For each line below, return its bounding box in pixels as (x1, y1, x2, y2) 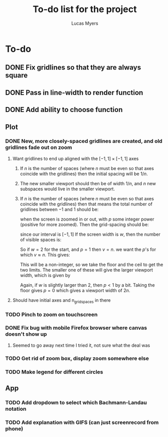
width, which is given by (20, 272, 71, 278)
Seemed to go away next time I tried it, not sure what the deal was (12, 342, 150, 348)
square (5, 71, 28, 80)
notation (5, 405, 27, 412)
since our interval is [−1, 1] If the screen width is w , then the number (20, 231, 160, 237)
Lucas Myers (71, 20, 98, 26)
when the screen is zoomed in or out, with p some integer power (20, 216, 154, 222)
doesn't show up (5, 331, 47, 338)
